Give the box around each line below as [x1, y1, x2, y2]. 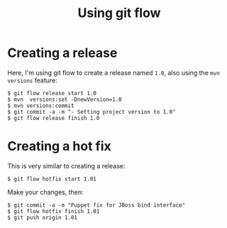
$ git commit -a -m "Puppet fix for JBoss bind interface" [7, 201, 186, 209]
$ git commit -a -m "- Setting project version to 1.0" [7, 108, 176, 115]
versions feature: [7, 76, 58, 85]
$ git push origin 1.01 [7, 214, 78, 221]
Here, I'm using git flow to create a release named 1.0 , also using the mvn [7, 68, 220, 77]
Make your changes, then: [7, 188, 84, 196]
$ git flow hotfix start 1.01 [7, 175, 97, 183]
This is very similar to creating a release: [7, 161, 126, 170]
